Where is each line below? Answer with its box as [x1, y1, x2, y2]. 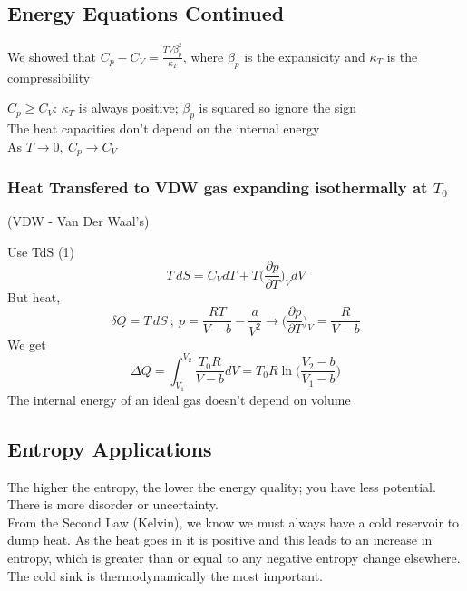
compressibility [7, 67, 91, 86]
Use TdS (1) [7, 241, 74, 261]
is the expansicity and [244, 46, 365, 65]
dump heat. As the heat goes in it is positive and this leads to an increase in [7, 530, 433, 549]
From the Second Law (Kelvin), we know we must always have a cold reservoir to [7, 512, 460, 531]
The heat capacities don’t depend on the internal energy [7, 119, 320, 138]
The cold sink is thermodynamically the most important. [7, 566, 323, 585]
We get [7, 334, 46, 353]
